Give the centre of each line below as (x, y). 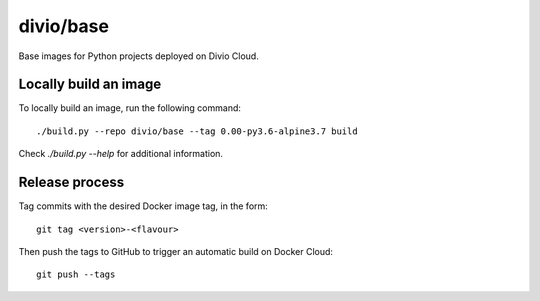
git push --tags (76, 274)
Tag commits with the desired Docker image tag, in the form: (143, 206)
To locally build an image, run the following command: (130, 108)
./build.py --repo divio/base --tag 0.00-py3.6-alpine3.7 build (197, 131)
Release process (71, 182)
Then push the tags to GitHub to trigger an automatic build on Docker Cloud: (176, 251)
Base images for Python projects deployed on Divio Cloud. (138, 56)
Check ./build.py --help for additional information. (121, 154)
